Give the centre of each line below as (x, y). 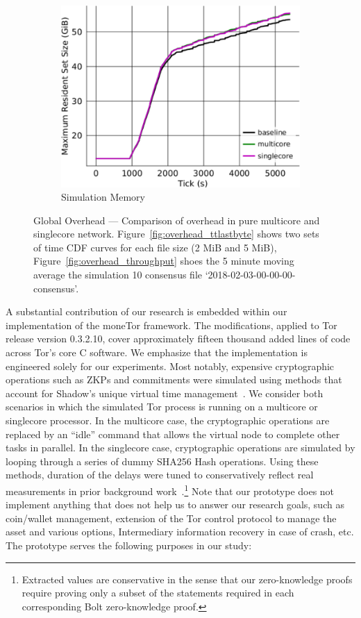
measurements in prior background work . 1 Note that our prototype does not (170, 490)
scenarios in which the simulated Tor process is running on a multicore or (162, 407)
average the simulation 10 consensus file (118, 275)
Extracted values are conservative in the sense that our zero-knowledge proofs (187, 579)
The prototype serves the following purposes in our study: (129, 545)
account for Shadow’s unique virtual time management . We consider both (165, 393)
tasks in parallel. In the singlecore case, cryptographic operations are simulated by (180, 448)
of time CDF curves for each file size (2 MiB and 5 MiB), (155, 247)
